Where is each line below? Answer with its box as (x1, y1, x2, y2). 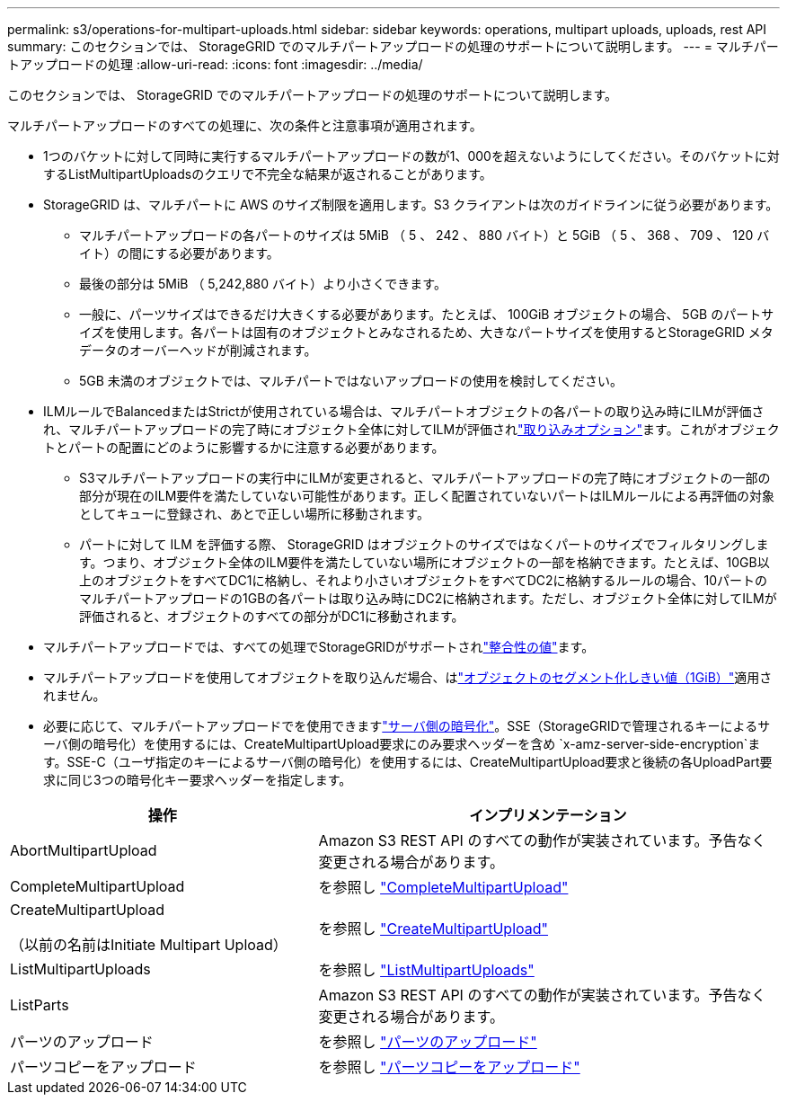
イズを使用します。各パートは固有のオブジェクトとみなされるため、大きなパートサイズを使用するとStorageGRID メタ (79, 324, 774, 340)
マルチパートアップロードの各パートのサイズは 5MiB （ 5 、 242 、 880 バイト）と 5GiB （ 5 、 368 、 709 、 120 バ (79, 227, 770, 243)
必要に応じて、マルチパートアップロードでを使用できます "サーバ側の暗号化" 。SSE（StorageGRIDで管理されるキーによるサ (43, 718, 771, 733)
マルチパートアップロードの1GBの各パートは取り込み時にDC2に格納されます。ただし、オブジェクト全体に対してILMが (79, 591, 777, 606)
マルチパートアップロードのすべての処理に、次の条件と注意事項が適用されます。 (7, 118, 482, 133)
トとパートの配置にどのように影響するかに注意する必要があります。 (43, 440, 445, 455)
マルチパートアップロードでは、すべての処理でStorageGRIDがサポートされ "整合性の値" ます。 (43, 639, 595, 654)
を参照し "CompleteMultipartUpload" (318, 878, 569, 896)
